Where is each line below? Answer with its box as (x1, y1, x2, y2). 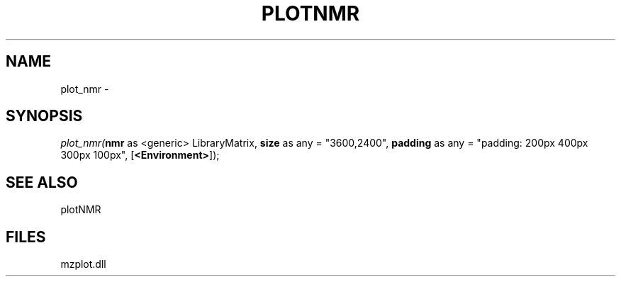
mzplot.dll (60, 258, 106, 271)
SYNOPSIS (6, 107, 83, 125)
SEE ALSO (6, 173, 78, 191)
